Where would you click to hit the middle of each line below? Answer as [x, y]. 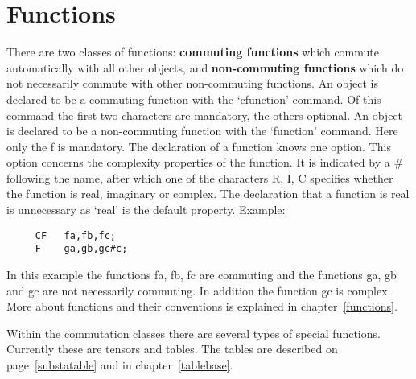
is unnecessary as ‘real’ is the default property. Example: [146, 210]
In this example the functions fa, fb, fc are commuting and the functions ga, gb [202, 274]
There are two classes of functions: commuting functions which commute [193, 52]
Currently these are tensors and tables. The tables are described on [172, 349]
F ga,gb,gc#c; [81, 249]
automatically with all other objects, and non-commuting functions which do [205, 67]
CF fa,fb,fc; [76, 235]
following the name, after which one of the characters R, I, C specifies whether [200, 177]
